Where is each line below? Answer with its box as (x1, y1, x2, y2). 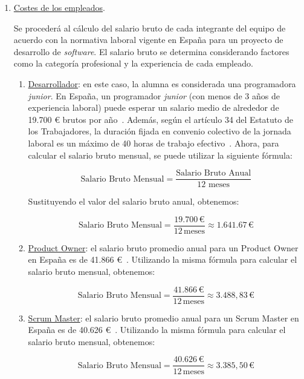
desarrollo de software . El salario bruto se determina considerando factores (13, 45, 289, 58)
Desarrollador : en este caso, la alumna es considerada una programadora (28, 77, 296, 90)
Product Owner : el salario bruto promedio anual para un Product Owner (28, 241, 299, 254)
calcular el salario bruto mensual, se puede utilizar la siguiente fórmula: (28, 148, 293, 161)
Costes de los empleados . (13, 1, 105, 13)
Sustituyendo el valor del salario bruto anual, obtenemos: (28, 195, 239, 208)
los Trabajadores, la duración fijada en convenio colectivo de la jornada (28, 125, 291, 137)
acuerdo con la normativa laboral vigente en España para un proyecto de (13, 33, 283, 46)
